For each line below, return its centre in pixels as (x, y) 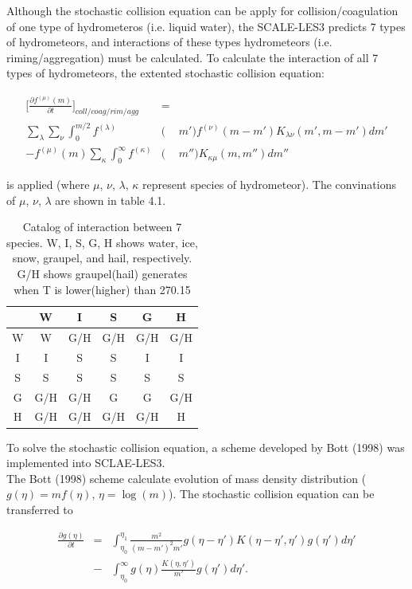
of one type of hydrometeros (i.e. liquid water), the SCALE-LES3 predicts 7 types (206, 26)
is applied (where (48, 185)
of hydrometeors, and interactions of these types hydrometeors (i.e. (169, 42)
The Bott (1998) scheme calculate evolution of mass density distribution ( (187, 478)
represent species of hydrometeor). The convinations (269, 185)
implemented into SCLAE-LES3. (86, 463)
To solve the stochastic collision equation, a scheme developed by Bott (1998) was (206, 447)
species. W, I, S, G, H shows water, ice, (102, 242)
